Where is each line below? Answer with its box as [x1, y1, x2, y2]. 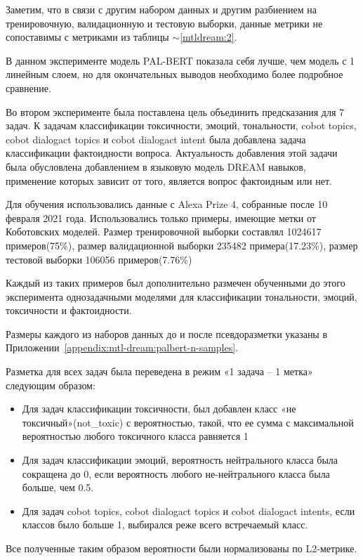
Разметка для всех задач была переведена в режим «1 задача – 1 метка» [6, 364, 313, 379]
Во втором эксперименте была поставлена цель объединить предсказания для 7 [6, 104, 345, 119]
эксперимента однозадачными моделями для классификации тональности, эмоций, [6, 289, 357, 304]
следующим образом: [6, 377, 95, 392]
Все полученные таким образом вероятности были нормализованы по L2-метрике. [6, 541, 357, 555]
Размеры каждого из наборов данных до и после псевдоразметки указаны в [6, 326, 328, 341]
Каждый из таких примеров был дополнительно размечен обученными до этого [6, 275, 345, 290]
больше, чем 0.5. [22, 480, 94, 495]
